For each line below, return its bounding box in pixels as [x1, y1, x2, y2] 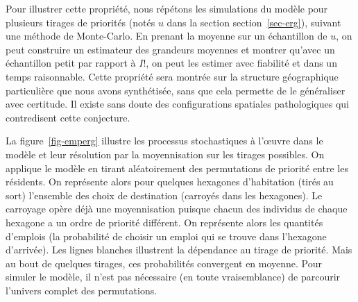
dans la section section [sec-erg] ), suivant [167, 15, 341, 29]
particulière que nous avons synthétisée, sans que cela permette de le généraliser [6, 83, 346, 97]
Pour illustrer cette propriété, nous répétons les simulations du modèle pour [6, 1, 328, 15]
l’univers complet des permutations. [6, 283, 157, 297]
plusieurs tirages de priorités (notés [6, 15, 155, 29]
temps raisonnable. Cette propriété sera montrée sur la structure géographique [6, 69, 339, 83]
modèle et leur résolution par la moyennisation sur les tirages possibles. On [6, 146, 325, 161]
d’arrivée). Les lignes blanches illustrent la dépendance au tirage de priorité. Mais [6, 242, 352, 257]
